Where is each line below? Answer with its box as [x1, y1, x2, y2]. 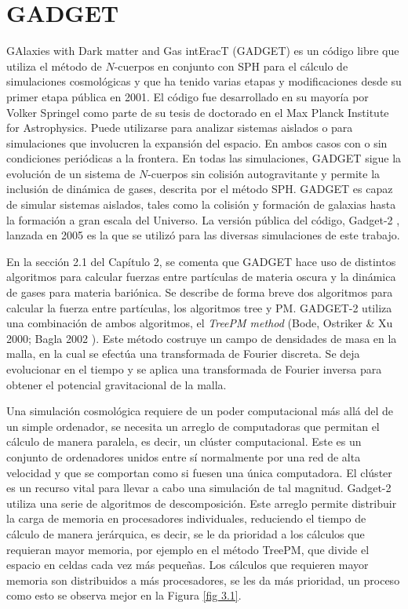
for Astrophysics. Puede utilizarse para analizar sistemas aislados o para [6, 119, 353, 136]
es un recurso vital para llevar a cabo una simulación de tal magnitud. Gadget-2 [6, 480, 392, 496]
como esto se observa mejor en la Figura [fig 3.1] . [6, 587, 242, 604]
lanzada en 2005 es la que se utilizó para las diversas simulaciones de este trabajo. [6, 227, 400, 243]
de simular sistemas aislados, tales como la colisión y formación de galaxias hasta [6, 196, 396, 213]
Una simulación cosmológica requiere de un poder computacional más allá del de [6, 403, 394, 419]
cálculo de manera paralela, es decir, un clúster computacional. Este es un [6, 433, 362, 450]
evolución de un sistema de [6, 165, 136, 181]
